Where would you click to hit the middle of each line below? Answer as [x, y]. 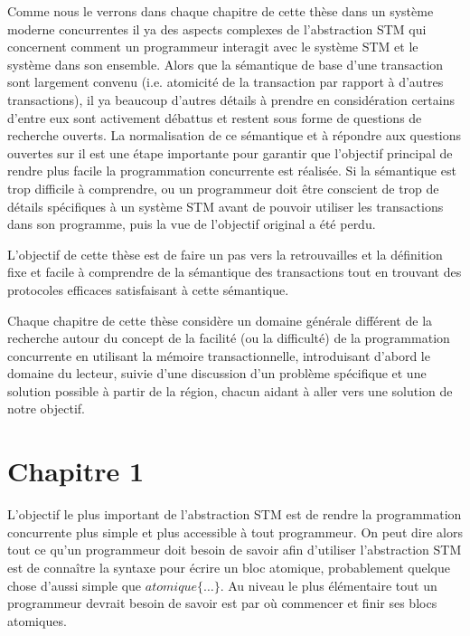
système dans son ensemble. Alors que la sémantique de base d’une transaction [226, 64]
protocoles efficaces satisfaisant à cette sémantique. [148, 289]
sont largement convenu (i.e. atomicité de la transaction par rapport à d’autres [226, 82]
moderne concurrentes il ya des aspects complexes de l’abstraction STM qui [217, 28]
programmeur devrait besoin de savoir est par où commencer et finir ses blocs [222, 603]
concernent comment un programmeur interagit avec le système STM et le [213, 47]
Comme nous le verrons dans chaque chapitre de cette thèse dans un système [221, 11]
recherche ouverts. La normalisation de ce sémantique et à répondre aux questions [235, 135]
